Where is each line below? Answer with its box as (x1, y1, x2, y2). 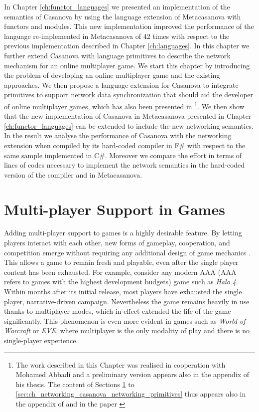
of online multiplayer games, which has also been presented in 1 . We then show (4, 99, 245, 111)
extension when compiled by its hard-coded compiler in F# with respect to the (4, 140, 246, 150)
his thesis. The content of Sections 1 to (15, 379, 134, 389)
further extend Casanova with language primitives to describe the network (4, 50, 231, 60)
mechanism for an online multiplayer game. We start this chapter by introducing (4, 60, 250, 70)
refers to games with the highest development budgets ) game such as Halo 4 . (4, 276, 238, 287)
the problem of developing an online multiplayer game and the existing (4, 70, 220, 80)
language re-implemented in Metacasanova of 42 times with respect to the (4, 30, 230, 41)
